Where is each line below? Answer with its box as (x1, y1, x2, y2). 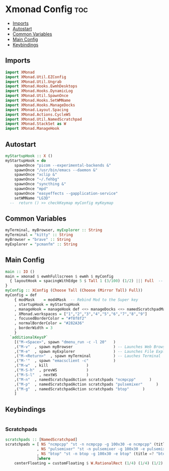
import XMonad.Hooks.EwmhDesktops (5, 84, 78, 89)
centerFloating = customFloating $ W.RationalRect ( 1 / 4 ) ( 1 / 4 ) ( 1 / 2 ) (14, 460, 163, 465)
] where (37, 456, 51, 461)
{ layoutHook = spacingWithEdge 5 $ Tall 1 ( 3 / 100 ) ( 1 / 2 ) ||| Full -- (10, 279, 163, 284)
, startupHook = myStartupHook (14, 302, 80, 307)
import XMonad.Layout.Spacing (5, 107, 69, 112)
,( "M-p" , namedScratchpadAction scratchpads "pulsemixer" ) (14, 382, 158, 387)
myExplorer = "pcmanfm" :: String (5, 242, 78, 247)
